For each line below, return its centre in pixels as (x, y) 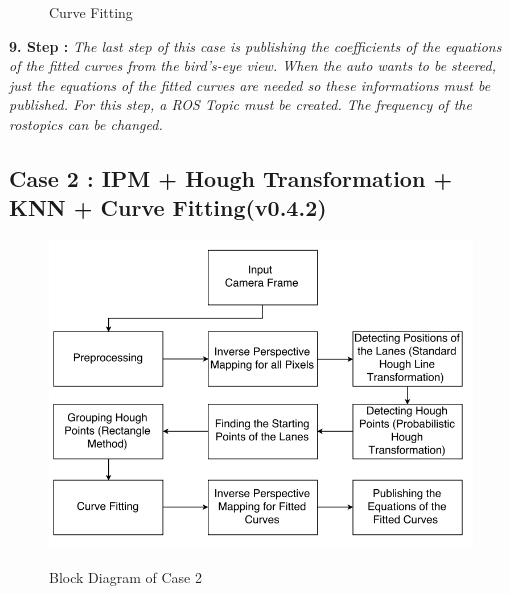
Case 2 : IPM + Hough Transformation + (231, 177)
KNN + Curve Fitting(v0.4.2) (168, 207)
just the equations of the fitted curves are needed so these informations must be (250, 84)
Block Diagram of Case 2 (125, 576)
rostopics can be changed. (86, 123)
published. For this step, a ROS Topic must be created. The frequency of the (240, 104)
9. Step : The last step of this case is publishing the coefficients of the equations (255, 45)
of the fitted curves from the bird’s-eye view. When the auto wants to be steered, (253, 65)
